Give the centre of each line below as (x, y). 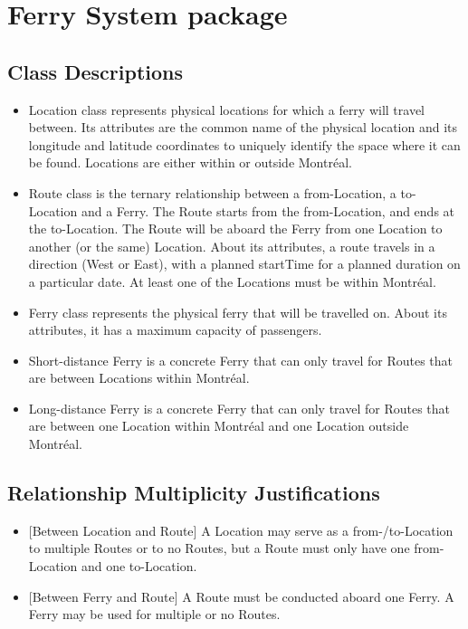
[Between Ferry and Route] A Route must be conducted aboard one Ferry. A (241, 596)
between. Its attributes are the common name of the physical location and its (243, 127)
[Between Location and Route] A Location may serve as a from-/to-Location (241, 530)
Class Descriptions (96, 71)
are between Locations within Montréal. (139, 378)
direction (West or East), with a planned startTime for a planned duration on (244, 264)
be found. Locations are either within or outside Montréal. (190, 162)
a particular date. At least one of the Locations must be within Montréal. (232, 281)
